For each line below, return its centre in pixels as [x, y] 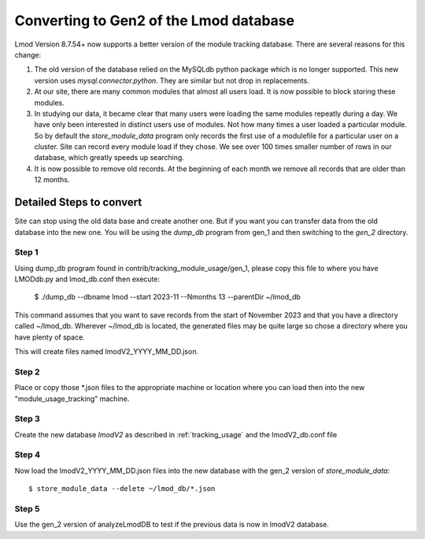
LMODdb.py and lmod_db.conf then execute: [87, 279]
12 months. [52, 180]
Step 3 [28, 419]
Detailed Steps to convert [78, 202]
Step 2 [27, 372]
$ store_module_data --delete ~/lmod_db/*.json [122, 489]
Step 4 [28, 455]
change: [28, 54]
